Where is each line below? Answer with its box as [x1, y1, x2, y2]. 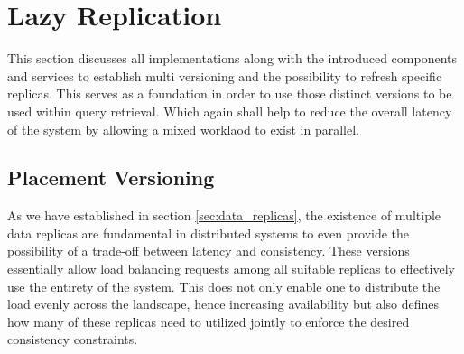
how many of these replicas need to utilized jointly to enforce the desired [7, 312, 410, 331]
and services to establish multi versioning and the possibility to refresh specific [7, 66, 442, 85]
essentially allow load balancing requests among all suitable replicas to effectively [7, 259, 455, 278]
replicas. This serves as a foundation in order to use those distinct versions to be [7, 84, 452, 103]
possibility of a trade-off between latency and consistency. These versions [7, 241, 410, 260]
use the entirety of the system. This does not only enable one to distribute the [7, 276, 441, 295]
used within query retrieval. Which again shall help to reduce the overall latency [7, 101, 452, 120]
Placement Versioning [7, 163, 215, 191]
